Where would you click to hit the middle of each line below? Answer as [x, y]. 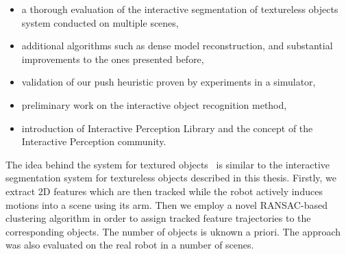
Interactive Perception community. [94, 141]
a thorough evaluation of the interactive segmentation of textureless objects [180, 9]
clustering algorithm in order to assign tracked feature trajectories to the [158, 218]
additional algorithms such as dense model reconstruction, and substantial [177, 46]
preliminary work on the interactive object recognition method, [154, 104]
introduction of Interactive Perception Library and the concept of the [167, 128]
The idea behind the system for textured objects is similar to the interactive [168, 164]
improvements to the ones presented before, [113, 59]
